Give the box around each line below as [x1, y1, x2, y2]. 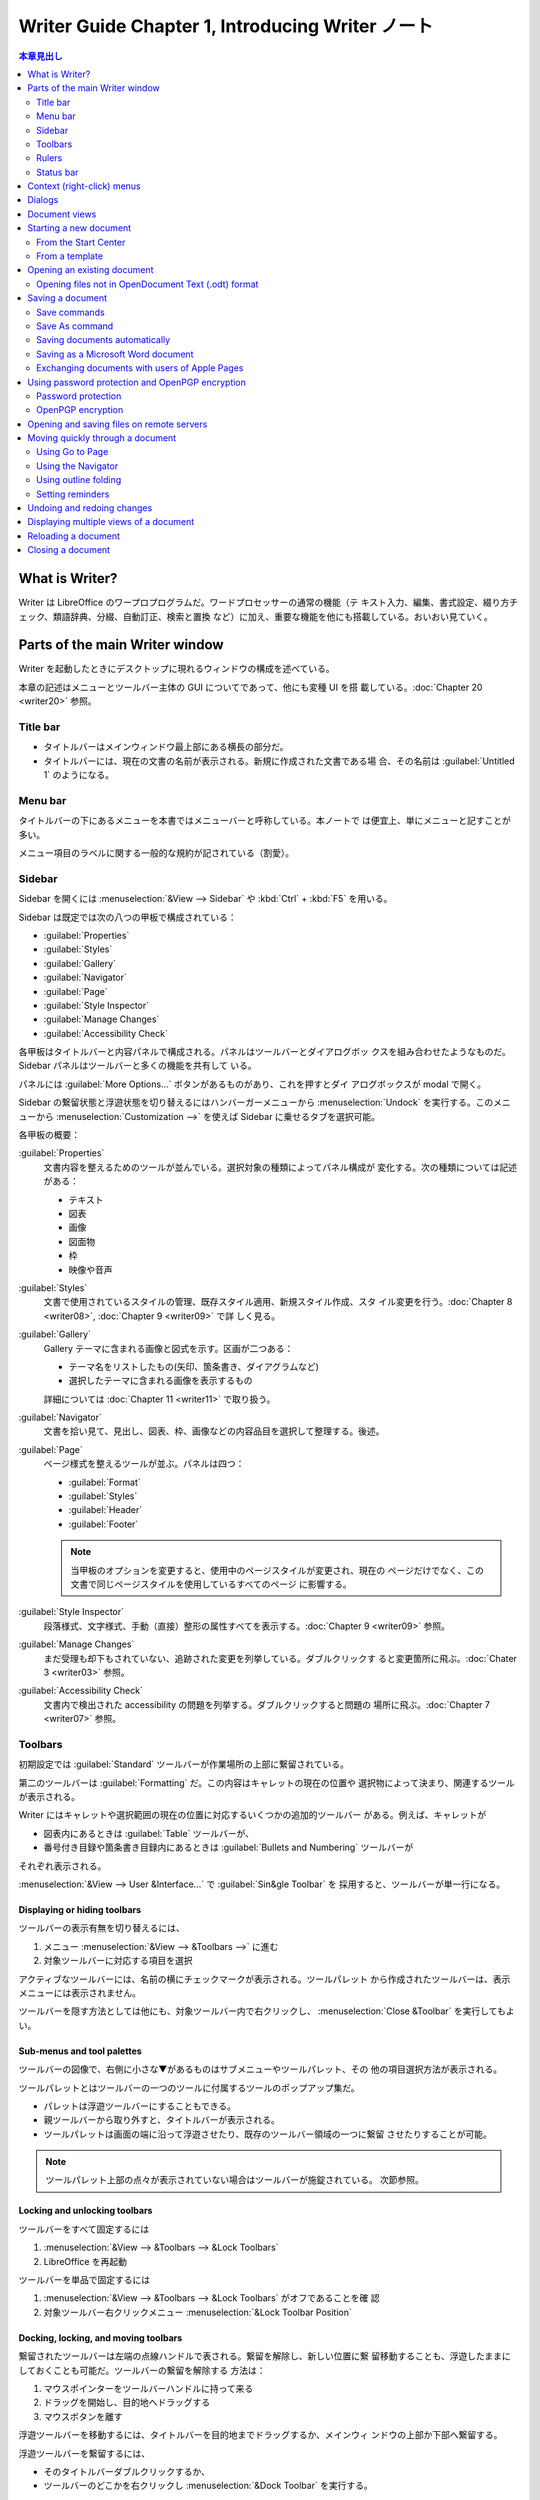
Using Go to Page [36, 446, 109, 458]
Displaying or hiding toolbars [18, 1903, 142, 1915]
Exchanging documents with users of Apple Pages [36, 362, 244, 374]
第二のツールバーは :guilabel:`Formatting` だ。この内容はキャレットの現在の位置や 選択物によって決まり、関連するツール [18, 1776, 515, 1789]
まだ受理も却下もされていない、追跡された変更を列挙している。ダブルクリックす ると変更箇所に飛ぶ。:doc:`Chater [43, 1652, 517, 1664]
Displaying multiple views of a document [27, 516, 195, 528]
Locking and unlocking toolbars [18, 2205, 153, 2217]
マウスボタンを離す [43, 2410, 123, 2422]
